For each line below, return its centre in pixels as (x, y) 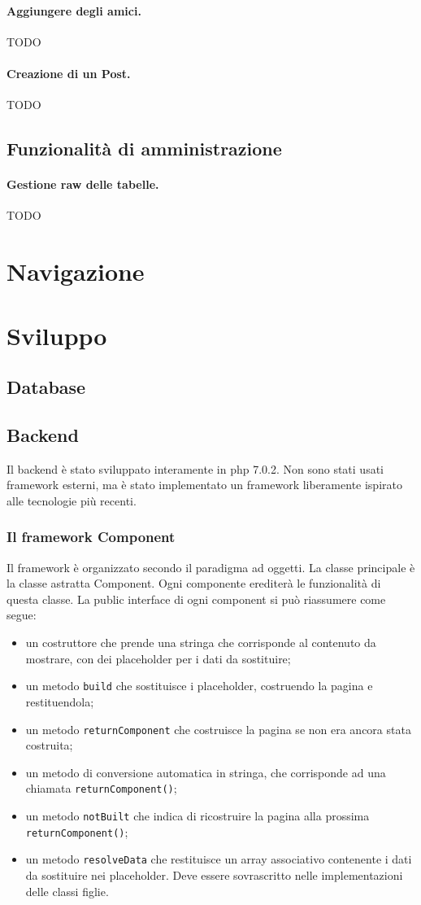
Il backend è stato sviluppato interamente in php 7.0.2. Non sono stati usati (195, 468)
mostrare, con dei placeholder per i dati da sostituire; (158, 658)
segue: (22, 615)
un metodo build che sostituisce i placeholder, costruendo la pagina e (199, 686)
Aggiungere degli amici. (74, 10)
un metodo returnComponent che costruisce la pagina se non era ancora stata (218, 729)
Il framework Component (91, 537)
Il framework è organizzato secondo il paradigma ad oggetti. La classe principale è (211, 567)
